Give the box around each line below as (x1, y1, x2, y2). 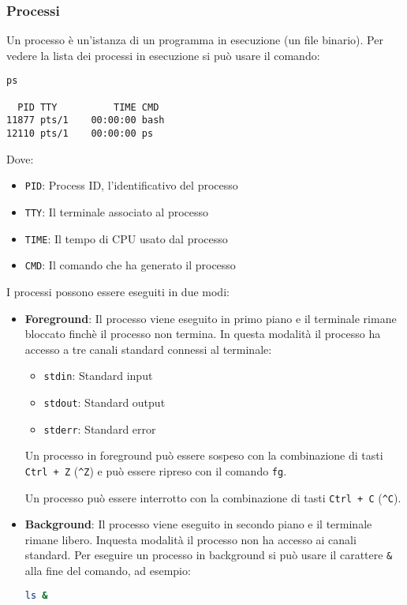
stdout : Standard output (43, 393, 166, 410)
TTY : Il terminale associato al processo (24, 203, 209, 220)
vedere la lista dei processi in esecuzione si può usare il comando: (6, 47, 320, 63)
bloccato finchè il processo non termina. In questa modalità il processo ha (24, 325, 381, 342)
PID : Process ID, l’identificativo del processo (24, 177, 238, 194)
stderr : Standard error (43, 420, 156, 437)
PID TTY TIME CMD (17, 101, 159, 113)
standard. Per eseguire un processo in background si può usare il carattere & (24, 547, 393, 563)
